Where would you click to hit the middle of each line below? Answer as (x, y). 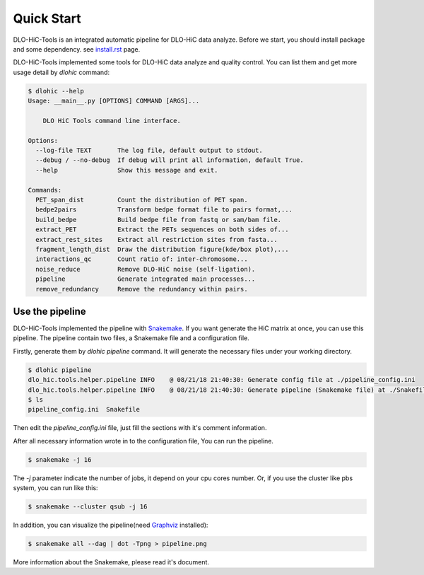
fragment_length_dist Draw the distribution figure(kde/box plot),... (162, 249)
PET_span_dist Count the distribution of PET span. (142, 200)
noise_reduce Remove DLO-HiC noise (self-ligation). (146, 269)
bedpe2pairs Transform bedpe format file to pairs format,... (164, 210)
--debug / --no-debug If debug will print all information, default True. (170, 160)
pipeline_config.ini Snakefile (84, 410)
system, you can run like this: (55, 488)
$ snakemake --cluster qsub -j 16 (88, 507)
